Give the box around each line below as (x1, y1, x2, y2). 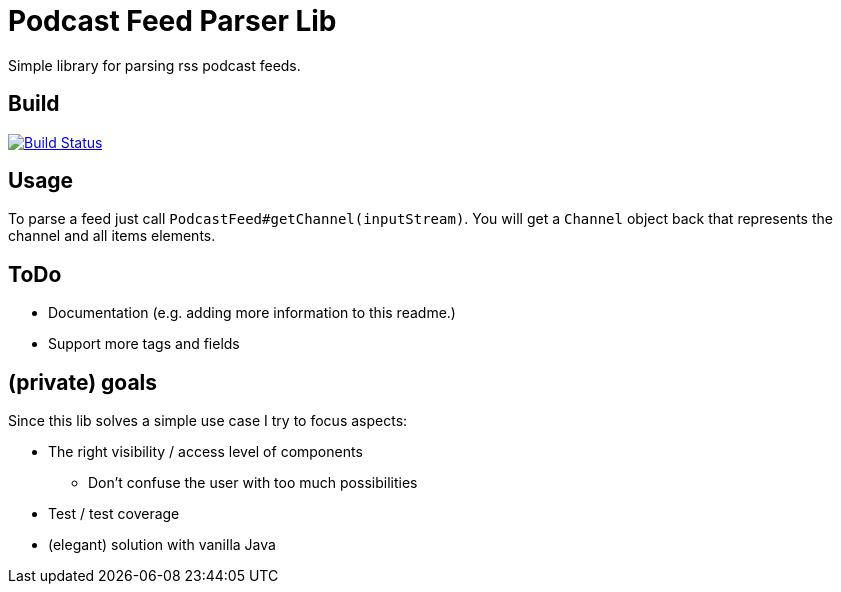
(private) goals (8, 369, 158, 395)
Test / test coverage (48, 505, 180, 523)
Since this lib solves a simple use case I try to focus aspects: (8, 412, 408, 430)
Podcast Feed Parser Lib (8, 4, 337, 38)
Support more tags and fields (48, 335, 240, 353)
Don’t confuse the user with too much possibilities (88, 474, 418, 492)
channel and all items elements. (8, 227, 216, 245)
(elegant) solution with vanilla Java (48, 536, 276, 554)
